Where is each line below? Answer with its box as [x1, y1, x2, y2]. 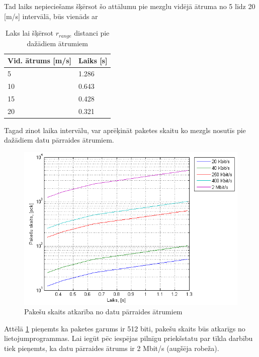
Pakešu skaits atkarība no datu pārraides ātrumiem [24, 306, 183, 317]
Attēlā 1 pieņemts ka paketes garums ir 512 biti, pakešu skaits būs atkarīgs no [4, 323, 245, 333]
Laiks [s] [78, 55, 108, 66]
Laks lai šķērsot [6, 28, 54, 38]
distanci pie [74, 28, 110, 38]
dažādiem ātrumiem [27, 38, 88, 48]
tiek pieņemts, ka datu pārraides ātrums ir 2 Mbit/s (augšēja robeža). [4, 342, 219, 353]
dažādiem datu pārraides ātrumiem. [4, 135, 114, 145]
